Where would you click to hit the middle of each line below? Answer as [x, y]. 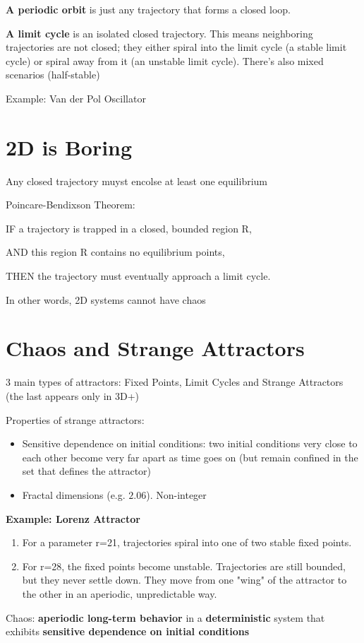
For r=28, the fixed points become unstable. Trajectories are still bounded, [184, 566]
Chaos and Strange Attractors [155, 348]
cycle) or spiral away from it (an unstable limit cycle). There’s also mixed [165, 60]
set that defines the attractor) [87, 471]
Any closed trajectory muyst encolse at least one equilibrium [137, 181]
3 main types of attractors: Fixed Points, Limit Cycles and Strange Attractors [175, 382]
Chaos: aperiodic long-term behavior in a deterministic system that [165, 617]
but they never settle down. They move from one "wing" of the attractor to [184, 580]
